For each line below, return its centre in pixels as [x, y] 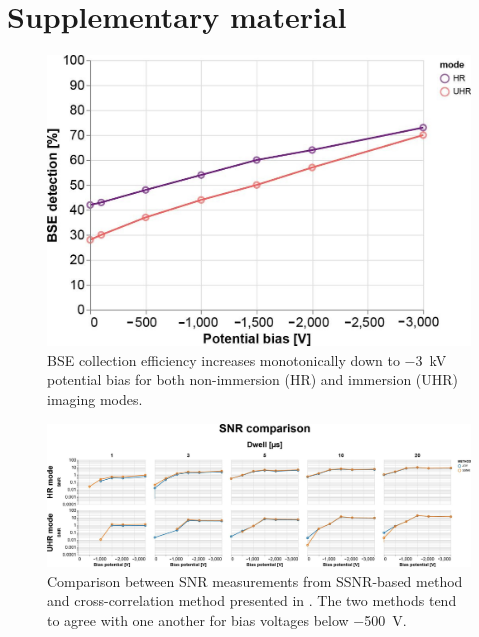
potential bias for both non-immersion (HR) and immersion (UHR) [253, 379]
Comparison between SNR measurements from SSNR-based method [255, 580]
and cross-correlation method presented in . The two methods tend [252, 600]
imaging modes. [95, 398]
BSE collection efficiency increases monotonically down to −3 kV [247, 359]
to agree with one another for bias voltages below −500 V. [227, 620]
